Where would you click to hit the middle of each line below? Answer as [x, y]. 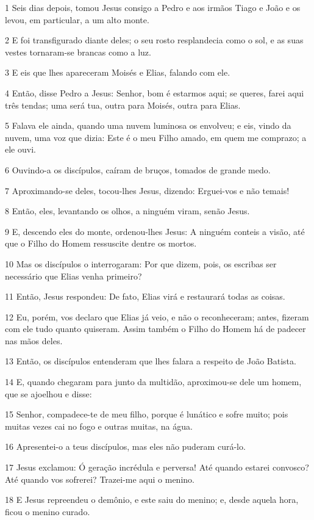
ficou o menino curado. [48, 511]
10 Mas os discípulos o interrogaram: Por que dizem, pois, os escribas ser [141, 263]
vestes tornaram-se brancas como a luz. [78, 52]
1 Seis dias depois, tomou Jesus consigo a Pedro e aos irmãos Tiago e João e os [153, 7]
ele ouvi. [20, 149]
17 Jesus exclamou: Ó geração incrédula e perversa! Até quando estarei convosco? [157, 467]
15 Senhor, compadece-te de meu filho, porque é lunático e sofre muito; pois [147, 414]
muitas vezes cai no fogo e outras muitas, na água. [99, 426]
